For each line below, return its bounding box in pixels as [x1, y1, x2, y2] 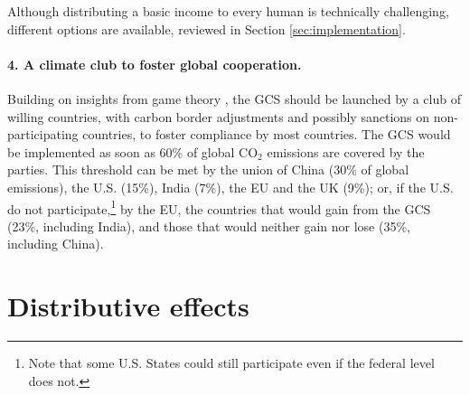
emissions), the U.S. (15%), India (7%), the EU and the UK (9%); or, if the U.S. [7, 177, 454, 196]
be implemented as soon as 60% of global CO [7, 142, 258, 161]
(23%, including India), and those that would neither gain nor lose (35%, [7, 216, 410, 235]
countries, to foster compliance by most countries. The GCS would [82, 125, 451, 144]
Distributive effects [7, 287, 249, 324]
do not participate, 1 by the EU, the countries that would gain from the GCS [7, 196, 431, 218]
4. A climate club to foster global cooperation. [7, 54, 302, 73]
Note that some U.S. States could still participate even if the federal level [28, 353, 435, 372]
